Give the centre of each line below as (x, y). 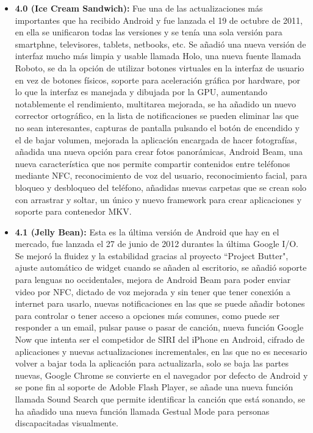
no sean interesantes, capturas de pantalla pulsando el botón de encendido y (157, 127)
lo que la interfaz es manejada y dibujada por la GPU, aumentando (141, 92)
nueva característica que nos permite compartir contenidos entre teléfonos (153, 163)
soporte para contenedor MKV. (73, 211)
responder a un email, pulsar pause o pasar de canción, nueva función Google (159, 327)
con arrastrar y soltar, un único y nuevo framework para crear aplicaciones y (158, 199)
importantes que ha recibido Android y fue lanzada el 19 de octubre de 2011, (159, 20)
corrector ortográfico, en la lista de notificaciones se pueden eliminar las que (157, 116)
